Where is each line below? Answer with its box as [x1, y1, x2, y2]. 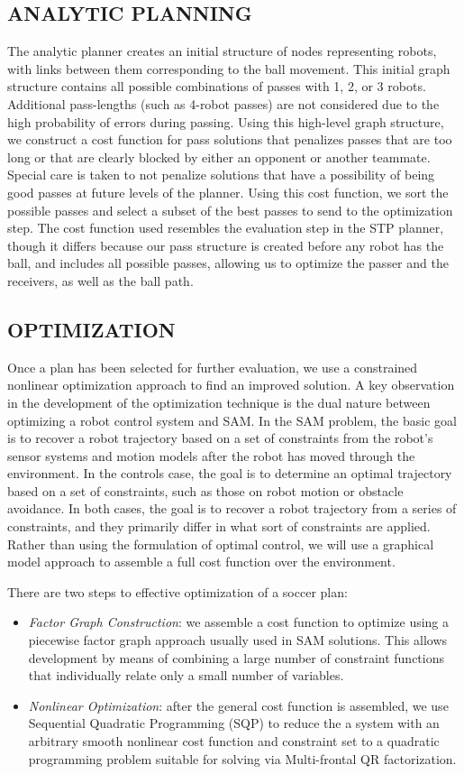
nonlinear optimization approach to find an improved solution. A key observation [7, 375, 455, 394]
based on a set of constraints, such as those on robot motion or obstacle [7, 481, 404, 500]
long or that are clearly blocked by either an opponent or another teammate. [7, 147, 431, 166]
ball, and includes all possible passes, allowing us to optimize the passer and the [7, 253, 449, 272]
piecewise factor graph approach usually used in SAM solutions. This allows [28, 631, 448, 650]
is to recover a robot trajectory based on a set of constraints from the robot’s [7, 428, 433, 447]
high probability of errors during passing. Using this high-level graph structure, [7, 112, 444, 131]
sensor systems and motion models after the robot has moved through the [7, 446, 415, 465]
